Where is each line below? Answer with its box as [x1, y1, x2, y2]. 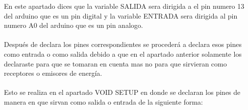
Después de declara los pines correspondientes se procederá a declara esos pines [4, 39, 242, 49]
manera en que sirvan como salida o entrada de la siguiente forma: [4, 96, 203, 107]
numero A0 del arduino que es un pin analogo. [4, 20, 143, 30]
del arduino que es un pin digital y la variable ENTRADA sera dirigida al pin [4, 10, 238, 21]
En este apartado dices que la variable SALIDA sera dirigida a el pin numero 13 [4, 1, 245, 11]
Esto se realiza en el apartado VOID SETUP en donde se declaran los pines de [4, 87, 241, 97]
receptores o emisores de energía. [4, 68, 102, 78]
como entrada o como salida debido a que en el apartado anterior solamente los [4, 48, 242, 59]
